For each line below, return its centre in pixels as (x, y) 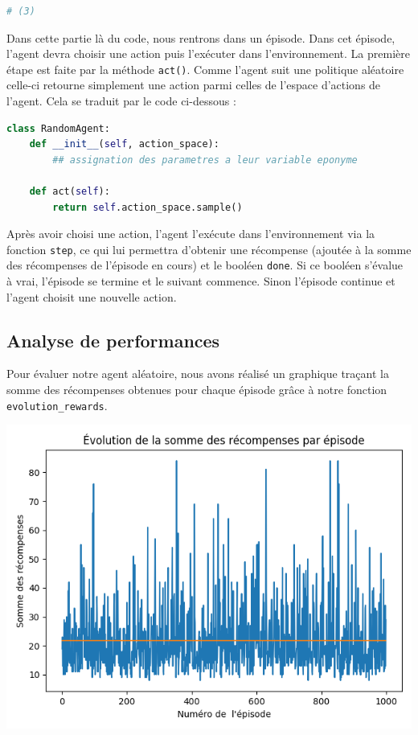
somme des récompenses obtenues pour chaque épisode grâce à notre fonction (197, 390)
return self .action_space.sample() (148, 207)
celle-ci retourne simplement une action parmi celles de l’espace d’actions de (194, 85)
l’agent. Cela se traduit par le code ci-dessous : (121, 101)
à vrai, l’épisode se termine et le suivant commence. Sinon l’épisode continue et (201, 281)
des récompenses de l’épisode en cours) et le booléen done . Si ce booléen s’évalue (205, 265)
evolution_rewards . (57, 405)
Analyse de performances (113, 340)
